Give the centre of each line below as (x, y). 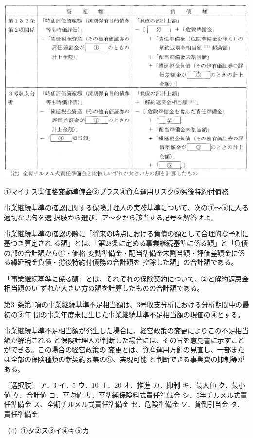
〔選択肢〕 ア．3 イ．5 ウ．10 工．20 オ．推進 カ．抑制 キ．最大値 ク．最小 (125, 385)
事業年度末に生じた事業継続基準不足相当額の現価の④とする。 (146, 314)
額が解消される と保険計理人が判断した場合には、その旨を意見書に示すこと (124, 340)
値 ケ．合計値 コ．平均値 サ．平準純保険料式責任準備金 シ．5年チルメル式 (122, 394)
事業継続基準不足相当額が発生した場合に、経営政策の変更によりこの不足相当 (126, 330)
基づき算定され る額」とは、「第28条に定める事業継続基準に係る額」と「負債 (126, 243)
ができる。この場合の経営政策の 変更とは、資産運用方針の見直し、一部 (117, 349)
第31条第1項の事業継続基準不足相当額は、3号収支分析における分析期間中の (123, 304)
